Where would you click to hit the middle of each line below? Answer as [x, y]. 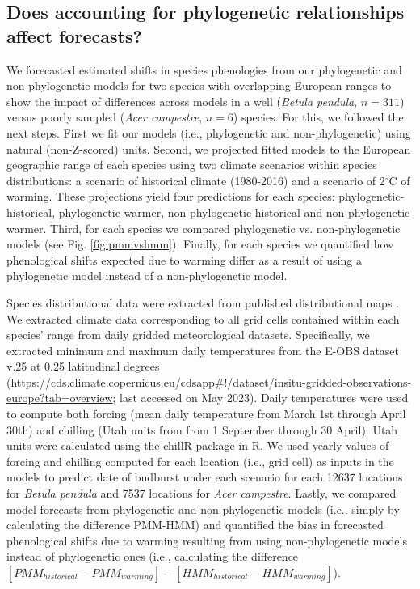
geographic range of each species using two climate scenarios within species [192, 165]
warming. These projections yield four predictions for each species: [171, 196]
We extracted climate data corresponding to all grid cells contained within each [203, 318]
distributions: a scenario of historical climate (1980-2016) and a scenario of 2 [196, 180]
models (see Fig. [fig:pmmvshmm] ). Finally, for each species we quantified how [200, 244]
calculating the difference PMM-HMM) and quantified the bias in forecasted [195, 525]
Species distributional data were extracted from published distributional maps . [203, 302]
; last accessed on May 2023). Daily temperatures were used [260, 398]
